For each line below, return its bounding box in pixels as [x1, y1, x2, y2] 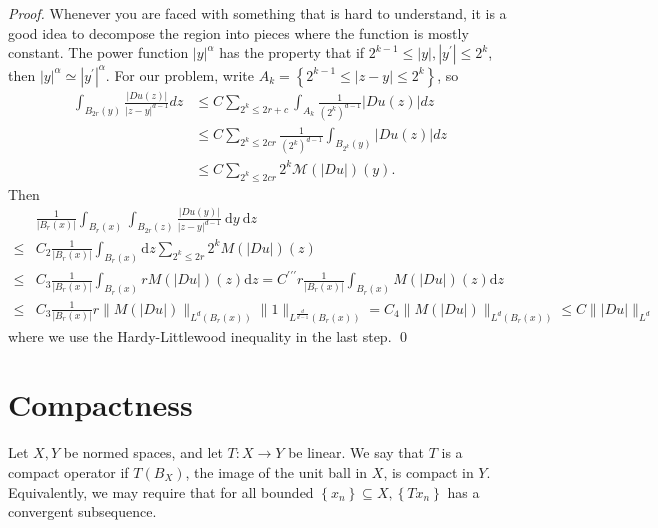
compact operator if [8, 461, 129, 482]
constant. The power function [8, 42, 189, 63]
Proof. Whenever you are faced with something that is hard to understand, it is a [8, 3, 507, 23]
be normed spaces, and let [63, 442, 223, 463]
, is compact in [383, 461, 474, 482]
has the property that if [219, 42, 365, 63]
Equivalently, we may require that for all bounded [8, 481, 314, 502]
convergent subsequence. [8, 501, 157, 522]
